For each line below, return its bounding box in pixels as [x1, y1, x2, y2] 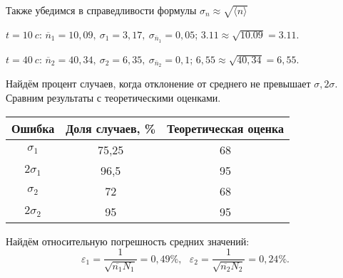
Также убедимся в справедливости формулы [6, 3, 197, 17]
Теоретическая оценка [167, 119, 285, 137]
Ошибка [11, 119, 55, 137]
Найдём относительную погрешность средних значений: [6, 233, 250, 248]
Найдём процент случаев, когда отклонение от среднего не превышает [6, 76, 311, 91]
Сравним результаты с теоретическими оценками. [6, 90, 221, 105]
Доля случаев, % [66, 119, 156, 137]
